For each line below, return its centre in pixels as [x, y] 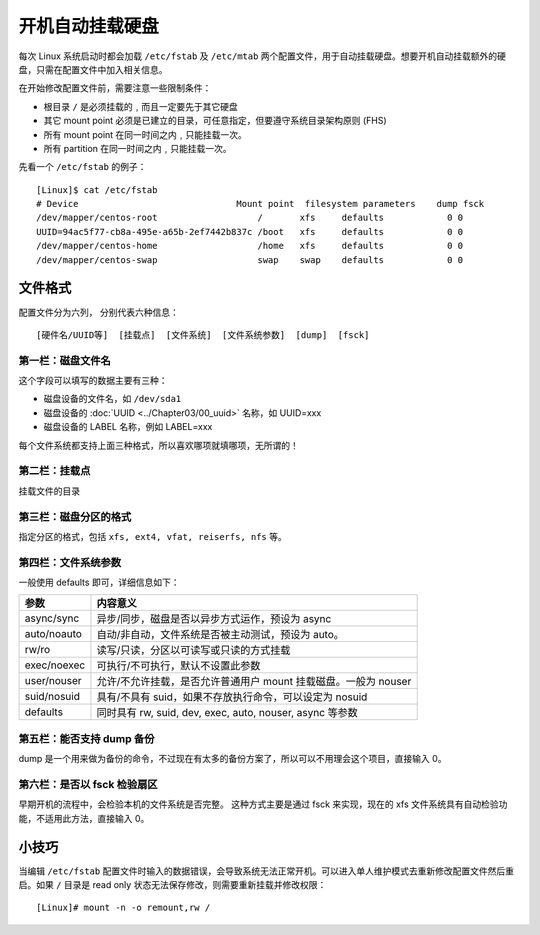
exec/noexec [55, 665]
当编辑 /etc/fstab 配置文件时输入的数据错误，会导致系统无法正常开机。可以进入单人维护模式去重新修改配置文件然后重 [266, 871]
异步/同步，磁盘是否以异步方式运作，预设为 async [214, 619]
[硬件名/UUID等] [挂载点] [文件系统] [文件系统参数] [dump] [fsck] [203, 334]
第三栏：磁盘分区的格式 [75, 517]
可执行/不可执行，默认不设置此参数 [178, 666]
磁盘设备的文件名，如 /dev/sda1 [112, 399]
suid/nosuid [52, 697]
